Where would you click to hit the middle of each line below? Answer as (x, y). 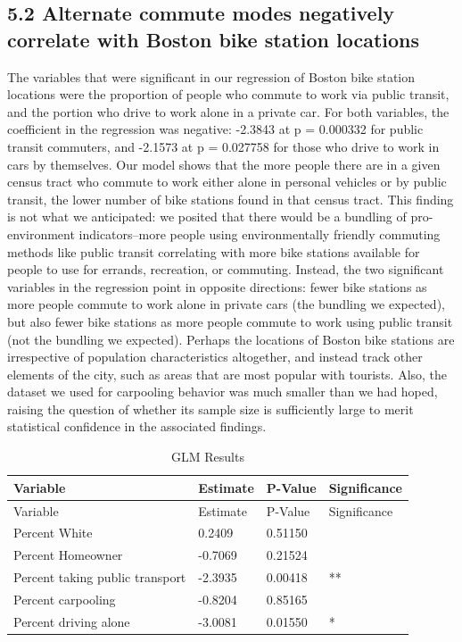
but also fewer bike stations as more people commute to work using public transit (230, 321)
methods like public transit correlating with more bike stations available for (214, 251)
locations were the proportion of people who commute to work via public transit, (228, 94)
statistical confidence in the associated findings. (137, 426)
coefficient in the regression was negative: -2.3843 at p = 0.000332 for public (215, 129)
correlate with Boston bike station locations (214, 39)
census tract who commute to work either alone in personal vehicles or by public (227, 182)
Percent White (53, 533)
